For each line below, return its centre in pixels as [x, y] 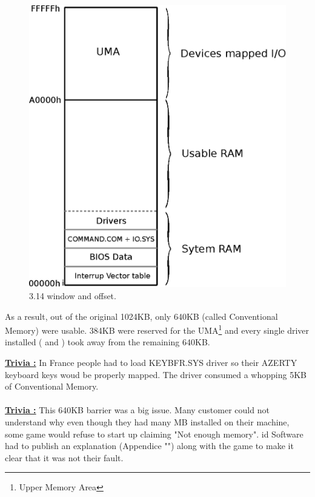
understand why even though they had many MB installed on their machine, [147, 421]
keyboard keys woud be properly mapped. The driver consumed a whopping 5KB [156, 374]
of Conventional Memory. [52, 386]
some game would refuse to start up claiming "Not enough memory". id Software [154, 434]
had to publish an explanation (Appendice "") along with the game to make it [149, 446]
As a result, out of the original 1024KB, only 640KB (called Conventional [141, 316]
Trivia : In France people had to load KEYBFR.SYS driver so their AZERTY [151, 362]
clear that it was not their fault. [64, 457]
